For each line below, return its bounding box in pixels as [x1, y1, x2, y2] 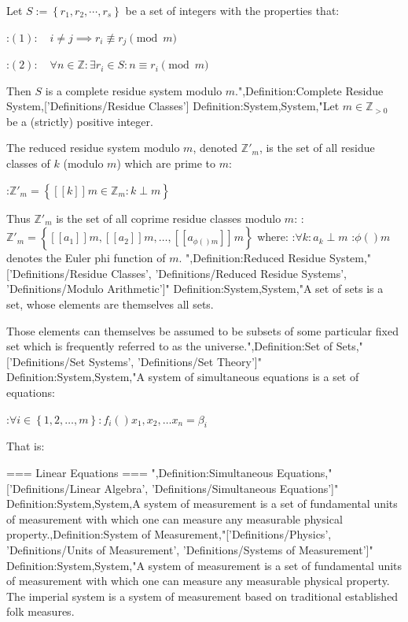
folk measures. [6, 603, 75, 620]
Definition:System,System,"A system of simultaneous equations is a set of [6, 368, 359, 385]
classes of [6, 155, 50, 172]
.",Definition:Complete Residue [235, 82, 384, 98]
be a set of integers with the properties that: [125, 2, 340, 18]
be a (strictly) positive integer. [6, 113, 153, 129]
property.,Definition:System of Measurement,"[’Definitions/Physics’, [6, 526, 332, 542]
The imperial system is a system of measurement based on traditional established [6, 587, 399, 604]
